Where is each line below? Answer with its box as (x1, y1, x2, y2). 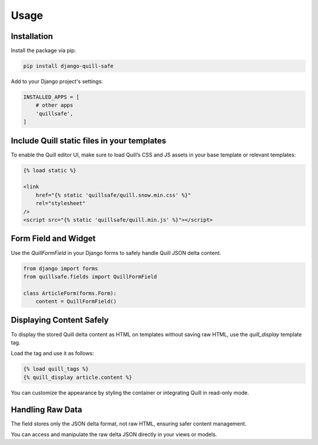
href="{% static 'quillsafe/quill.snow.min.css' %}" (35, 192, 191, 198)
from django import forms (23, 265, 98, 271)
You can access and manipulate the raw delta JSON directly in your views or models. (11, 431, 217, 438)
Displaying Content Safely (11, 315, 109, 325)
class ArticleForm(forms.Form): (23, 290, 117, 296)
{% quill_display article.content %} (23, 374, 132, 381)
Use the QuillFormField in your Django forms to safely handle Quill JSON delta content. (11, 249, 221, 256)
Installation (11, 31, 53, 41)
